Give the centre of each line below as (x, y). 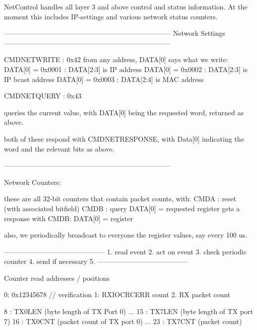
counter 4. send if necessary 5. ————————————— (96, 261)
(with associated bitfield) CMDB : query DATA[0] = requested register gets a (122, 208)
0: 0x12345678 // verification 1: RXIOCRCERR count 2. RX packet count (117, 294)
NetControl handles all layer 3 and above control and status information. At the (126, 6)
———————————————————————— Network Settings (115, 33)
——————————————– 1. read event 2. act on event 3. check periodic (125, 251)
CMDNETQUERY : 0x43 (43, 96)
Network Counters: (32, 182)
